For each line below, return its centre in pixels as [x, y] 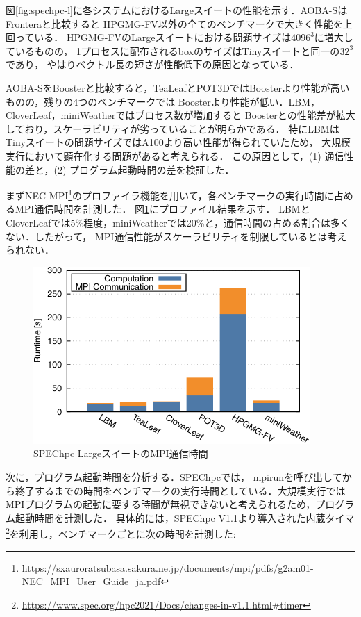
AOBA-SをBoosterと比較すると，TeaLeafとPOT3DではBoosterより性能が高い [178, 87]
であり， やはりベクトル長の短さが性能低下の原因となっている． [152, 64]
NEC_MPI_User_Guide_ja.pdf [91, 581]
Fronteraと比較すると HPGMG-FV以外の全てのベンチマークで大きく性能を [174, 23]
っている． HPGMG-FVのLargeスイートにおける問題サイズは [153, 37]
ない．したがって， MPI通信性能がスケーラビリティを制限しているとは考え [176, 236]
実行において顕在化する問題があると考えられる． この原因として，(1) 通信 [175, 155]
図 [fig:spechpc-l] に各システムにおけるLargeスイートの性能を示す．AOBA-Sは [177, 10]
